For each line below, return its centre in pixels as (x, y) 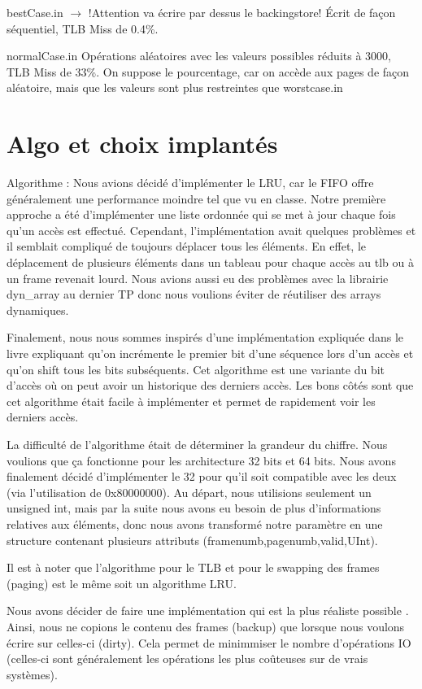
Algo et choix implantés (142, 144)
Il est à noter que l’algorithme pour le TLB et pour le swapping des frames (193, 567)
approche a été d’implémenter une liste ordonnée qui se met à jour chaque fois (201, 214)
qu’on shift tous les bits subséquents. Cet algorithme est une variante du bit (196, 369)
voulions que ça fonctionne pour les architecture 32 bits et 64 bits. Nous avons (201, 460)
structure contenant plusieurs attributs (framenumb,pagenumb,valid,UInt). (192, 540)
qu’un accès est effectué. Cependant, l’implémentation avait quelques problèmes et (211, 230)
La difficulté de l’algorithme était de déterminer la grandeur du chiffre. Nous (197, 444)
